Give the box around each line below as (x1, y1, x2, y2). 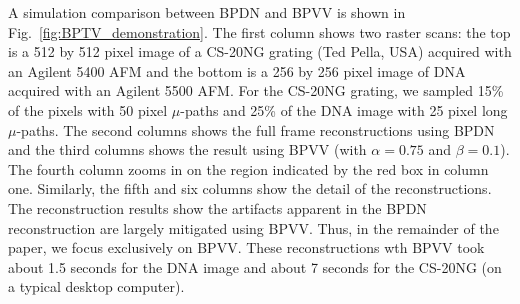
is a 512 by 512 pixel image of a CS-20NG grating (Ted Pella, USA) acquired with (8, 41, 512, 62)
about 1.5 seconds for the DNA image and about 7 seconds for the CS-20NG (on (8, 256, 502, 277)
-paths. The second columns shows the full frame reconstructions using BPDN (16, 119, 495, 140)
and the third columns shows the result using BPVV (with (8, 139, 367, 160)
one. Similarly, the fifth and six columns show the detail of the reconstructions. (8, 178, 492, 199)
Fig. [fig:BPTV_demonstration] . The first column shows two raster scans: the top (8, 21, 511, 42)
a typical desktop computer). (8, 276, 185, 297)
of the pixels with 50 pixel (8, 99, 168, 120)
